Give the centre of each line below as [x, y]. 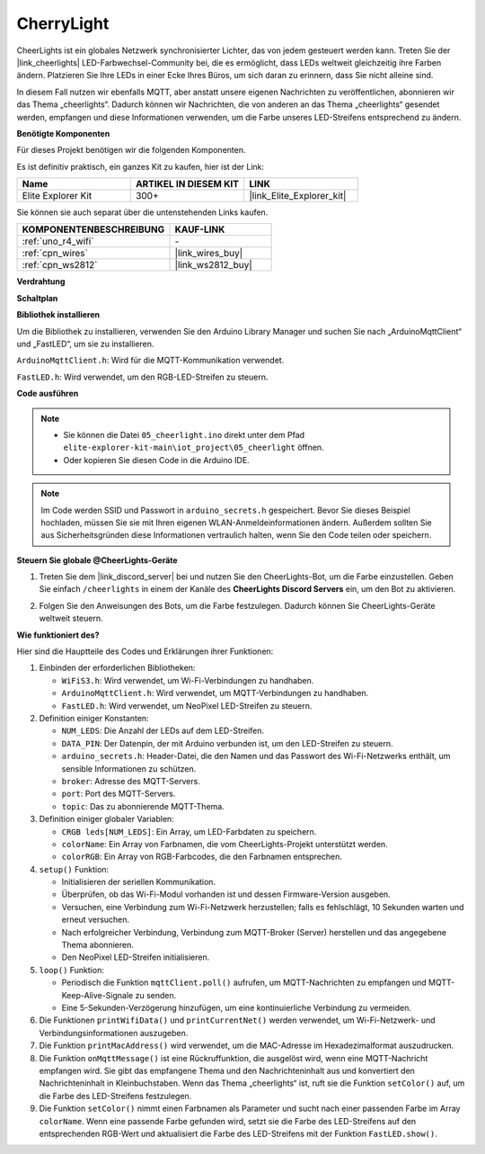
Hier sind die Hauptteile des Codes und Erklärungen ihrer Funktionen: [145, 651]
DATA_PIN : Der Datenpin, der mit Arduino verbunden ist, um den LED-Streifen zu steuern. [227, 743]
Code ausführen [48, 394]
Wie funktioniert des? [58, 635]
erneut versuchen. [96, 920]
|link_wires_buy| [209, 254]
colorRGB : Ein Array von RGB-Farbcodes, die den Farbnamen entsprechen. [202, 857]
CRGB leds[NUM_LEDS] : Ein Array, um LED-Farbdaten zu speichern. [189, 831]
